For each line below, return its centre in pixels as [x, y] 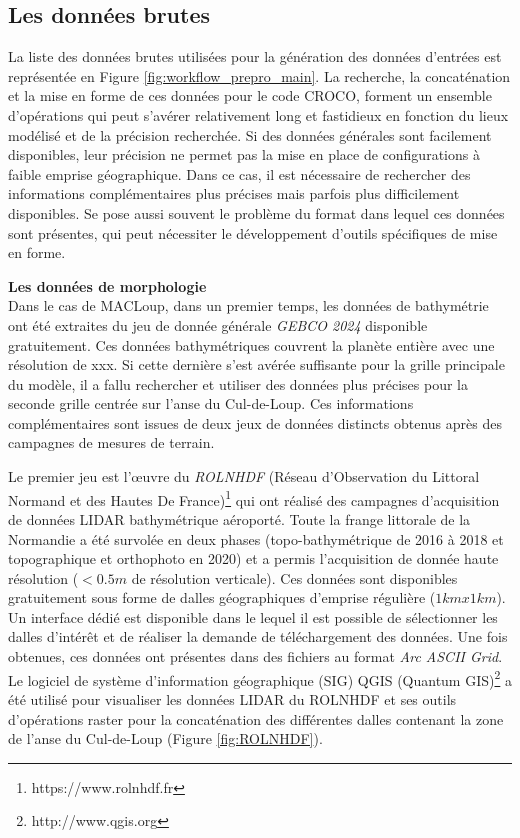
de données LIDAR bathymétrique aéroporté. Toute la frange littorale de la [239, 518]
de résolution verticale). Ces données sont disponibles [294, 577]
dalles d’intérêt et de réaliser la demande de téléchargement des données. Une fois [258, 636]
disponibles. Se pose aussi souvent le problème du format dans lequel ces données [256, 212]
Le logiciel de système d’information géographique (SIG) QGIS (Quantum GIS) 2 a [260, 678]
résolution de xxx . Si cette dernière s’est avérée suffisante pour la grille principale [256, 364]
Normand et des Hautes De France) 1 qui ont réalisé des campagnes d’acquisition [254, 498]
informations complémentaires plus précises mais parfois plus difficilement [234, 193]
